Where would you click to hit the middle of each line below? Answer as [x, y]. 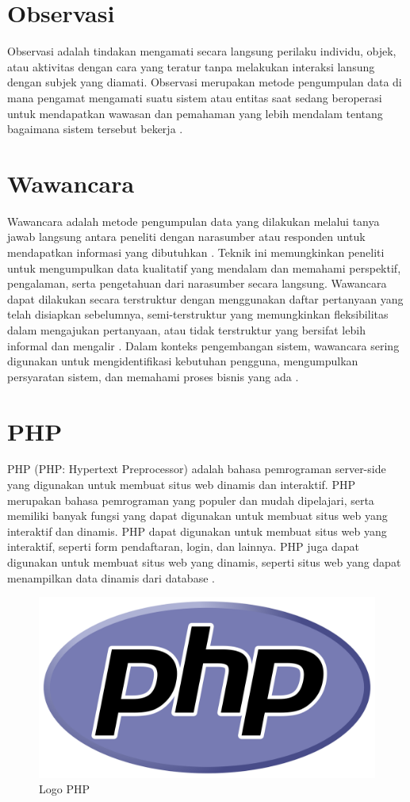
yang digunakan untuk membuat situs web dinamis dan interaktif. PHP [181, 485]
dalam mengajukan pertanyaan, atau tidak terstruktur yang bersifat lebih [186, 329]
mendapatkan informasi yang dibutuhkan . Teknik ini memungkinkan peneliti [196, 252]
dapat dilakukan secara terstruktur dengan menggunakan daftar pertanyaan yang [205, 298]
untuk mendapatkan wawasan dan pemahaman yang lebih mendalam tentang [195, 113]
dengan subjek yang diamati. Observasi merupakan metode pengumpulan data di [205, 82]
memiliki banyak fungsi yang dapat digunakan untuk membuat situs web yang [197, 516]
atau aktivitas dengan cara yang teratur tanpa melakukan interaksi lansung [191, 66]
